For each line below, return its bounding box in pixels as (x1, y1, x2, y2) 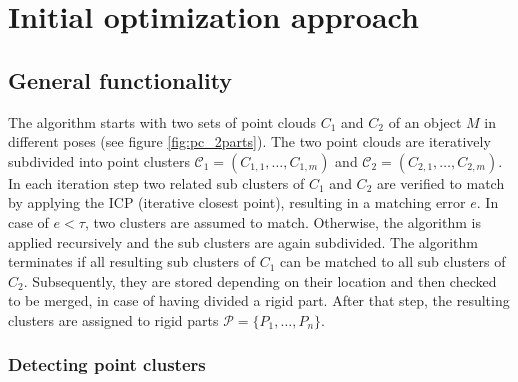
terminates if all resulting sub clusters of (8, 251, 256, 272)
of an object (388, 111, 462, 132)
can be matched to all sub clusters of (280, 251, 506, 272)
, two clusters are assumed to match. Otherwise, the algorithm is (84, 211, 481, 232)
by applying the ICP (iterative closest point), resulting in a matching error (8, 192, 466, 213)
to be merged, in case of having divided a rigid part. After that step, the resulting (8, 290, 510, 311)
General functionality (8, 64, 233, 95)
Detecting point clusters (8, 352, 206, 377)
